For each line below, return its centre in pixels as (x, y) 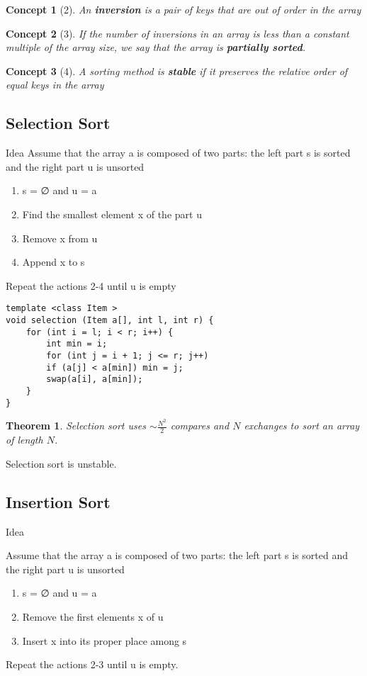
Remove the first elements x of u (93, 616)
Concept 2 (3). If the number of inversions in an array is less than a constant (177, 33)
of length (24, 440)
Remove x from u (60, 238)
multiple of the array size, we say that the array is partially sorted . (156, 47)
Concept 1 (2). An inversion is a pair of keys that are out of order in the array (183, 9)
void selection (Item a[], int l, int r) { (110, 320)
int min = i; (77, 344)
